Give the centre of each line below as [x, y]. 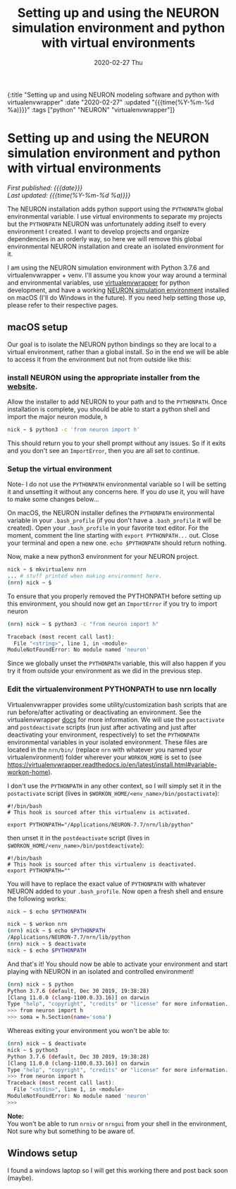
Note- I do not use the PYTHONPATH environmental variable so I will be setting [117, 484]
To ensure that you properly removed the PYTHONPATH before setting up [114, 596]
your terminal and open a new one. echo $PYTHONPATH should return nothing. [117, 543]
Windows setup [43, 1153]
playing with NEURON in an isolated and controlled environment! [101, 971]
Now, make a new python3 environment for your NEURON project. [103, 557]
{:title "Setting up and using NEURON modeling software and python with [113, 95]
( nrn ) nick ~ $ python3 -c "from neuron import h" [83, 624]
